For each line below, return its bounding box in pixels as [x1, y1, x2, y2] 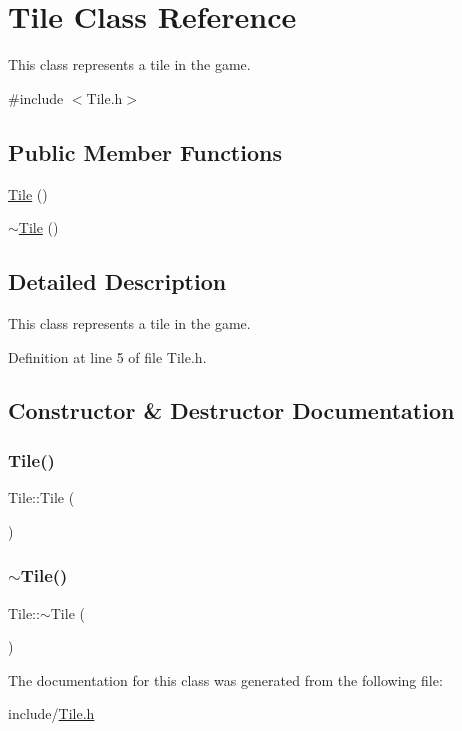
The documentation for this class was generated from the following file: [8, 669, 443, 690]
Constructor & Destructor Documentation [8, 395, 455, 426]
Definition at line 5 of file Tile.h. [8, 346, 207, 367]
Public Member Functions [8, 136, 282, 167]
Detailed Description [8, 266, 227, 297]
